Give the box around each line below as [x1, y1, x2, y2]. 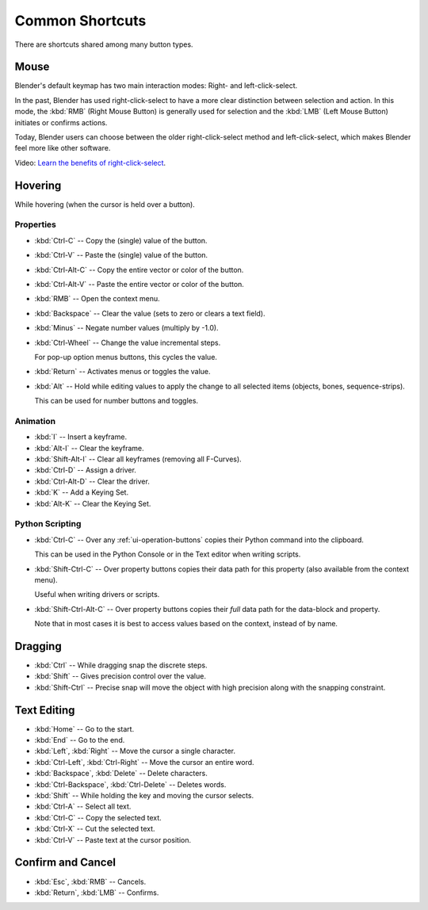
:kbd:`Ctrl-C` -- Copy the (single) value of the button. [34, 235, 208, 245]
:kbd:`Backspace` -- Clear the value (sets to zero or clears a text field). [34, 308, 266, 318]
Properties [14, 219, 57, 230]
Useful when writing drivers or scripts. [34, 590, 160, 599]
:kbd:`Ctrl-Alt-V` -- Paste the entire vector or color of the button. [34, 280, 245, 289]
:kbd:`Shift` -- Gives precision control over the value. [34, 671, 206, 681]
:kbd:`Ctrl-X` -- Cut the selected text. [34, 824, 155, 834]
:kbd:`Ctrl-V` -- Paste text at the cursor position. [34, 835, 192, 844]
